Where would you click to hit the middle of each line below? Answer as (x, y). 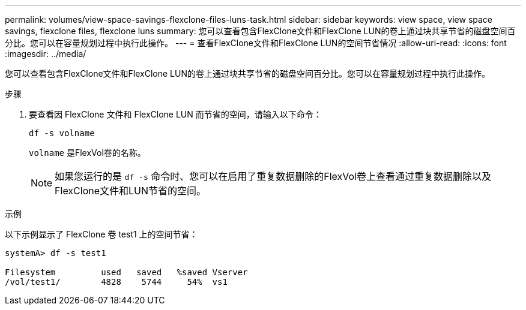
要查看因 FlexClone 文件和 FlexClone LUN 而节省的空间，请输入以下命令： (175, 114)
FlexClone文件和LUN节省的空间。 (131, 191)
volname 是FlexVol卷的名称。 (87, 153)
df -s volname (62, 133)
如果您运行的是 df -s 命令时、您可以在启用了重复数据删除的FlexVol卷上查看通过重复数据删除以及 (273, 176)
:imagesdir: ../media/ (46, 54)
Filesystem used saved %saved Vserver (126, 272)
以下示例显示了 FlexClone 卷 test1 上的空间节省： (101, 234)
